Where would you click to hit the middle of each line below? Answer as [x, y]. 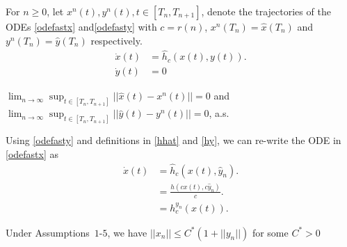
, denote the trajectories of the [266, 11]
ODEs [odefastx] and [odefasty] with [81, 26]
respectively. [116, 40]
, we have [127, 232]
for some [270, 232]
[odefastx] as [32, 153]
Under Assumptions [48, 232]
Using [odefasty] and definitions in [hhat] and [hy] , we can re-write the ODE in [173, 140]
